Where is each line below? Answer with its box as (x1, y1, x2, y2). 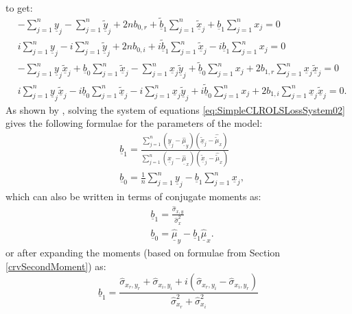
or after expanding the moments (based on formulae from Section (5, 245, 281, 260)
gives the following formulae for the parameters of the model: (5, 116, 263, 130)
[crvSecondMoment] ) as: (5, 258, 106, 273)
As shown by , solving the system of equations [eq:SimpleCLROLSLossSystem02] (5, 102, 345, 117)
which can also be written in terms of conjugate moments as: (5, 189, 261, 204)
